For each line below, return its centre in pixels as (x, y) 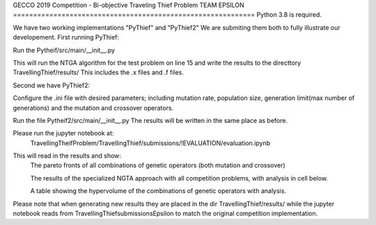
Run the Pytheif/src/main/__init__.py (64, 50)
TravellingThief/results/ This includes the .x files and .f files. (99, 72)
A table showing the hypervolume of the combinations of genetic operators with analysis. (158, 191)
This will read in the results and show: (67, 156)
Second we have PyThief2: (52, 85)
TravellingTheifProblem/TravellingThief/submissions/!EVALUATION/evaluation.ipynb (150, 143)
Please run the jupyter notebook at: (63, 133)
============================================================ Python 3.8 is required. (167, 15)
